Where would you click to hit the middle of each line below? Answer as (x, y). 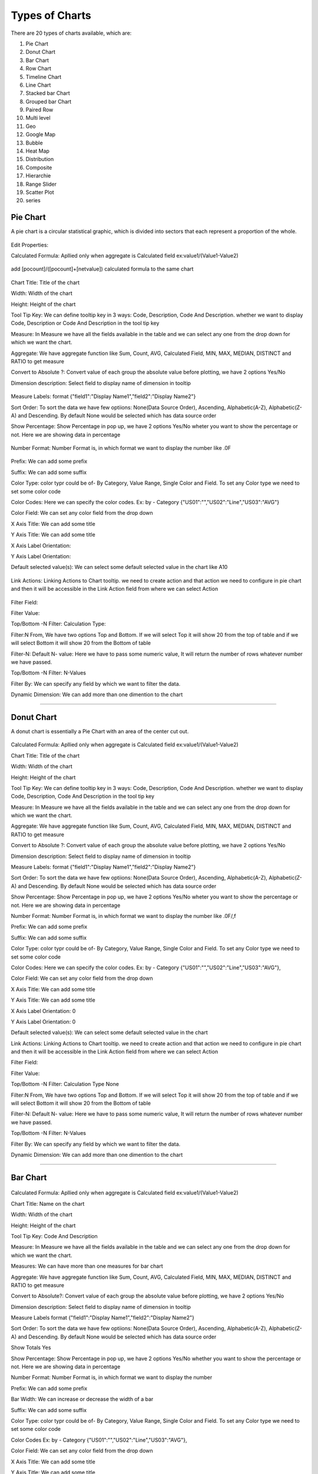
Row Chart (38, 68)
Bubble (34, 143)
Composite (39, 167)
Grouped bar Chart (49, 101)
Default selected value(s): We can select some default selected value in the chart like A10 (119, 567)
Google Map (41, 134)
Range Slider (41, 184)
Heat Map (38, 151)
